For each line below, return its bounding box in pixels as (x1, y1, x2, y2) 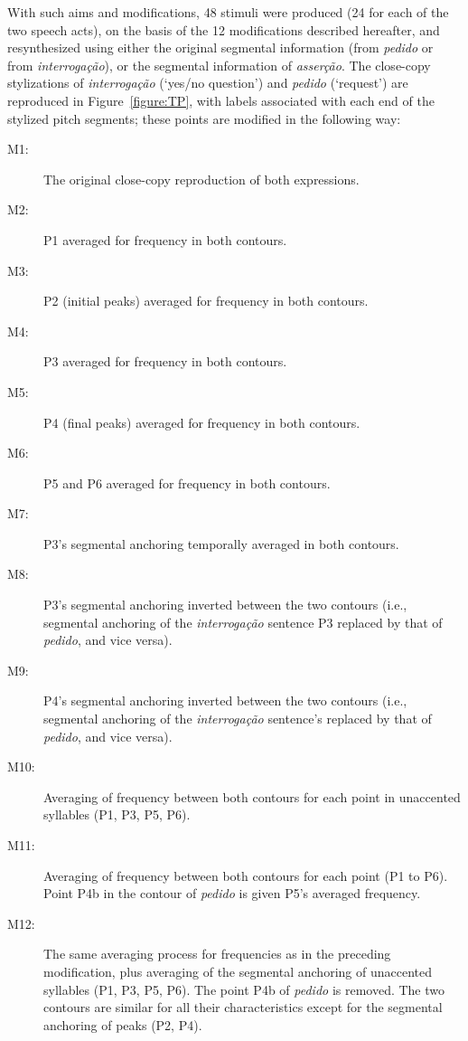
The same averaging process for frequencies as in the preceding (43, 944, 391, 963)
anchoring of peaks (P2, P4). (43, 1015, 202, 1034)
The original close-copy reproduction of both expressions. (43, 169, 360, 188)
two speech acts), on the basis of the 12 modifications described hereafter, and (7, 20, 440, 39)
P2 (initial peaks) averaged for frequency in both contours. (43, 291, 369, 310)
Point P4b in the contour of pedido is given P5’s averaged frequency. (43, 884, 421, 903)
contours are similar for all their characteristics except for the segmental (43, 998, 443, 1017)
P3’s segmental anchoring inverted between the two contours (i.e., (43, 595, 407, 614)
